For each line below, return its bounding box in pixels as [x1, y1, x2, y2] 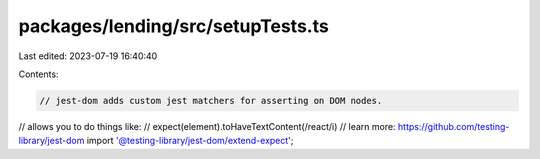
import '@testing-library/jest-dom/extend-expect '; [86, 135, 294, 147]
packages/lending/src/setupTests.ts [18, 15, 329, 37]
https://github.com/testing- [397, 120, 510, 132]
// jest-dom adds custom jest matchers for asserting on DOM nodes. [39, 95, 383, 106]
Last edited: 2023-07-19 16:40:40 [18, 50, 158, 62]
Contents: [18, 68, 59, 80]
